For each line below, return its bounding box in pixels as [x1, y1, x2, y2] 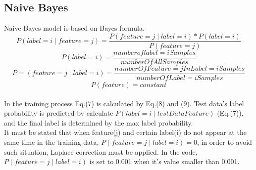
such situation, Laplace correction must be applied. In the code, [4, 146, 198, 157]
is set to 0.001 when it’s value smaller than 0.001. [89, 156, 240, 167]
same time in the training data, [4, 136, 99, 147]
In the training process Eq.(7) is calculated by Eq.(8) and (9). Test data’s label [4, 98, 244, 108]
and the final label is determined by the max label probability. [4, 117, 193, 127]
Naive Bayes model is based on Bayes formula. [4, 23, 145, 33]
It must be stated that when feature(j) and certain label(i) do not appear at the [4, 127, 247, 137]
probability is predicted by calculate [4, 108, 113, 118]
